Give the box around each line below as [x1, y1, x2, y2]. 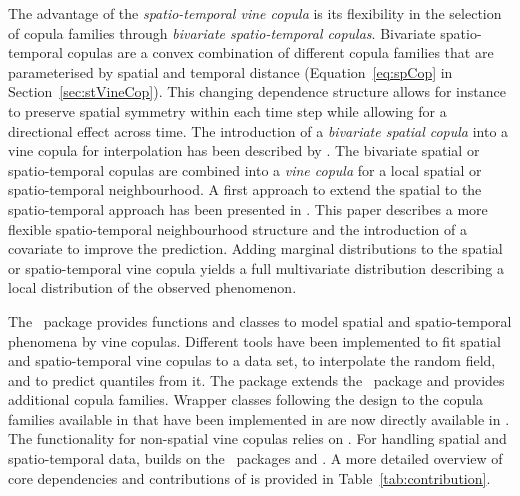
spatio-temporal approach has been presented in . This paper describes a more [8, 198, 488, 219]
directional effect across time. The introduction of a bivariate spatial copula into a [8, 120, 509, 141]
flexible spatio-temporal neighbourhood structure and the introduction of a [8, 218, 467, 239]
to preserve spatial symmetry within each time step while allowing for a [8, 100, 447, 121]
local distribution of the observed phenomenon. [8, 277, 297, 298]
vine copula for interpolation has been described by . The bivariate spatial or [8, 140, 480, 161]
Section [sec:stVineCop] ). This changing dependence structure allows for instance [8, 81, 506, 102]
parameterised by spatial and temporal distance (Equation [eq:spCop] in [8, 61, 453, 82]
